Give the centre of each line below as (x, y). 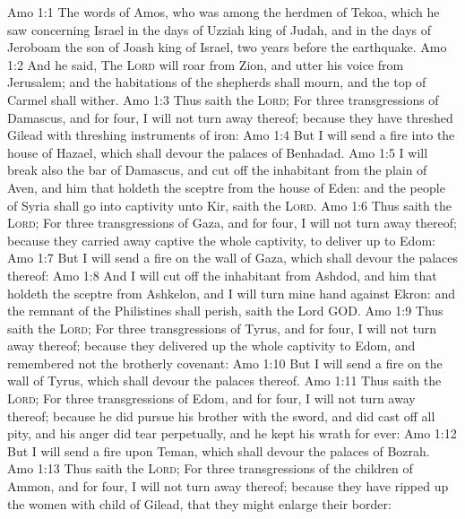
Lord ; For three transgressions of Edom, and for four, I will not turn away (211, 398)
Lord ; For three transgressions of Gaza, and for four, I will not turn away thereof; (232, 223)
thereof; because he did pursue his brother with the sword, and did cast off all (221, 415)
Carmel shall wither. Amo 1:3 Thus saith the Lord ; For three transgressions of (223, 99)
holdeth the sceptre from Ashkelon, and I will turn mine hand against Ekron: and (231, 293)
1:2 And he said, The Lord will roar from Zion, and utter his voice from (206, 64)
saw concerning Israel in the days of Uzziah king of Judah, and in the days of (220, 29)
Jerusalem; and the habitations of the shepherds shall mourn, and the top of (217, 82)
